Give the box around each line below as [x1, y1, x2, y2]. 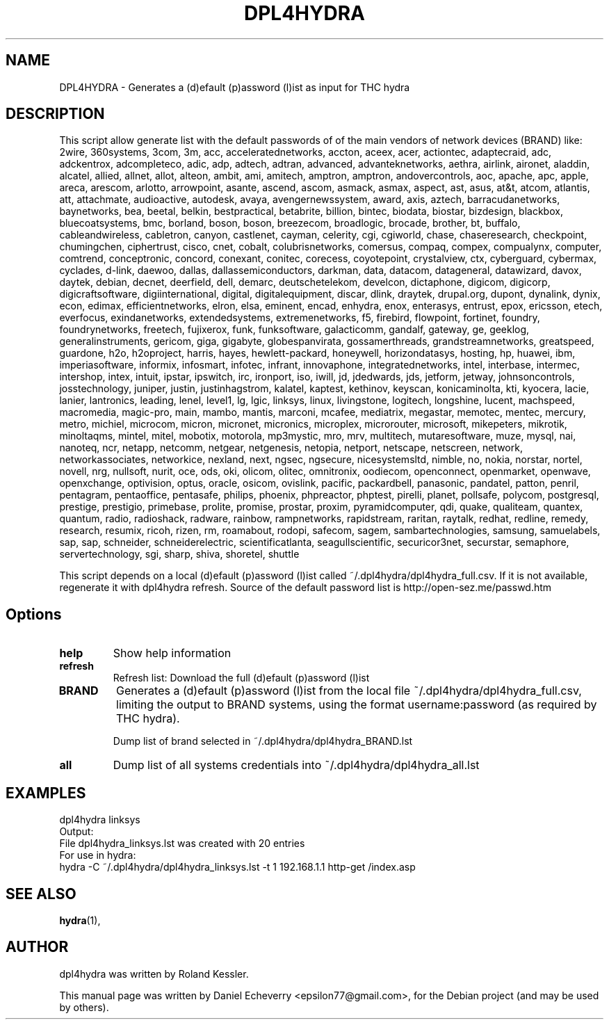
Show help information [113, 646, 232, 661]
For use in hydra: [59, 849, 136, 862]
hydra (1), [59, 914, 101, 926]
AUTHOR [6, 938, 69, 956]
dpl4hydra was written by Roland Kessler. [59, 967, 249, 980]
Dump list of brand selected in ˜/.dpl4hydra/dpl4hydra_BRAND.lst [113, 735, 413, 748]
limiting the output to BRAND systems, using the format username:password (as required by [116, 697, 597, 712]
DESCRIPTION [6, 105, 105, 123]
